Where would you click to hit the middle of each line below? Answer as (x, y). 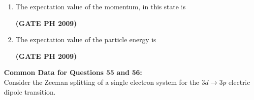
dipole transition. (30, 91)
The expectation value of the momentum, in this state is (100, 6)
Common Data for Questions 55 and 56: (73, 72)
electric (239, 82)
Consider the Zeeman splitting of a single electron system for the (102, 82)
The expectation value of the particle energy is (86, 39)
